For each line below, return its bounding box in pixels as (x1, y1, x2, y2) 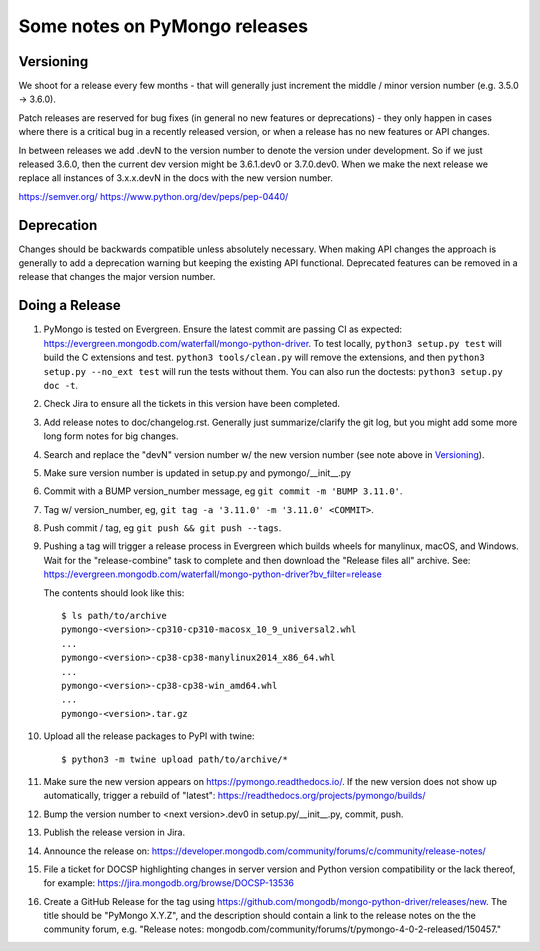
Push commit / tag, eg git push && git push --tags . (43, 522, 282, 534)
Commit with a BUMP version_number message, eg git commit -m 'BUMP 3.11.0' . (43, 485, 403, 497)
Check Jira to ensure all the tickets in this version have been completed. (43, 398, 340, 410)
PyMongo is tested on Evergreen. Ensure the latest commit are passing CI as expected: (43, 323, 403, 335)
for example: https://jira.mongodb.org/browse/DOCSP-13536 (43, 877, 295, 889)
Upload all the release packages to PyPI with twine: (43, 730, 255, 742)
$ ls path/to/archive (61, 610, 167, 622)
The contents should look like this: (43, 586, 185, 599)
